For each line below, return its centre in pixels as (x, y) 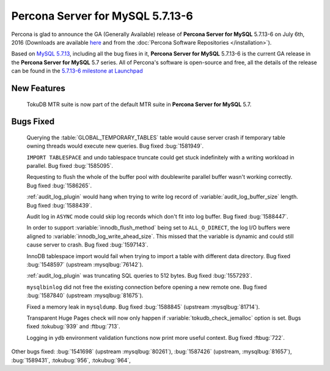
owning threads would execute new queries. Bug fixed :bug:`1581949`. (115, 146)
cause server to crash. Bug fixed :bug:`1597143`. (88, 245)
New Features (38, 88)
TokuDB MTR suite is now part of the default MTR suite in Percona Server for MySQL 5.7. (139, 104)
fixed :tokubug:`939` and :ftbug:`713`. (73, 326)
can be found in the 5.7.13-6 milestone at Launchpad (77, 71)
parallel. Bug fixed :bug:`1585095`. (70, 166)
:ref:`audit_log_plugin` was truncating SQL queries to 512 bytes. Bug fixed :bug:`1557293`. (140, 276)
